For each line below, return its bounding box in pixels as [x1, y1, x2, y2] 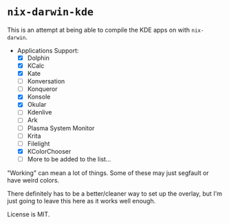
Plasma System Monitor [27, 123, 95, 132]
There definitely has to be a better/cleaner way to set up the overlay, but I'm [7, 189, 222, 198]
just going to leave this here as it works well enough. [7, 196, 156, 205]
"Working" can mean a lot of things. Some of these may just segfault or [7, 168, 209, 177]
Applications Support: [17, 46, 79, 54]
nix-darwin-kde [7, 6, 94, 19]
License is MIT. [7, 210, 50, 218]
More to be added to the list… [27, 154, 111, 163]
